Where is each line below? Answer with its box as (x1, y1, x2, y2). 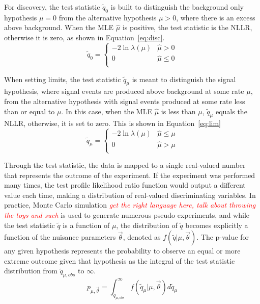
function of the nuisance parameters (4, 232, 116, 242)
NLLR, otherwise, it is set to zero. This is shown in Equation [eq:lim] (4, 118, 221, 129)
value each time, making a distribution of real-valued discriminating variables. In (4, 189, 256, 200)
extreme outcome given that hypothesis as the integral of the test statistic (4, 255, 235, 266)
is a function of (63, 219, 110, 230)
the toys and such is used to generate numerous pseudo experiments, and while (4, 209, 249, 220)
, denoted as (123, 232, 161, 242)
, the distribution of (116, 219, 178, 230)
